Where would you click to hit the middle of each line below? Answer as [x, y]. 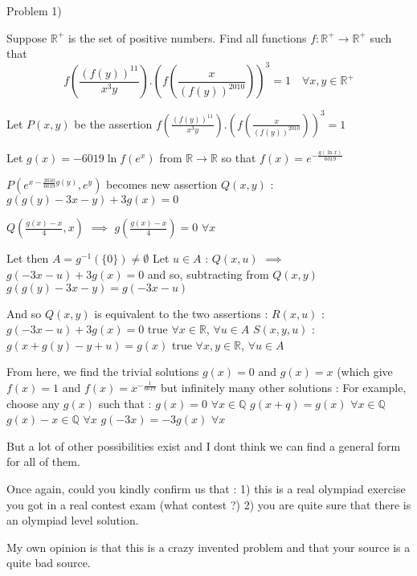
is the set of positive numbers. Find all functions [187, 37]
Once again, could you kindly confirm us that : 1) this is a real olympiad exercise [206, 488]
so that [239, 157]
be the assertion [113, 123]
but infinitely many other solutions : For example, [284, 388]
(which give [365, 372]
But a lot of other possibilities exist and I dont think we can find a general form [204, 445]
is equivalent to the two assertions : [181, 313]
